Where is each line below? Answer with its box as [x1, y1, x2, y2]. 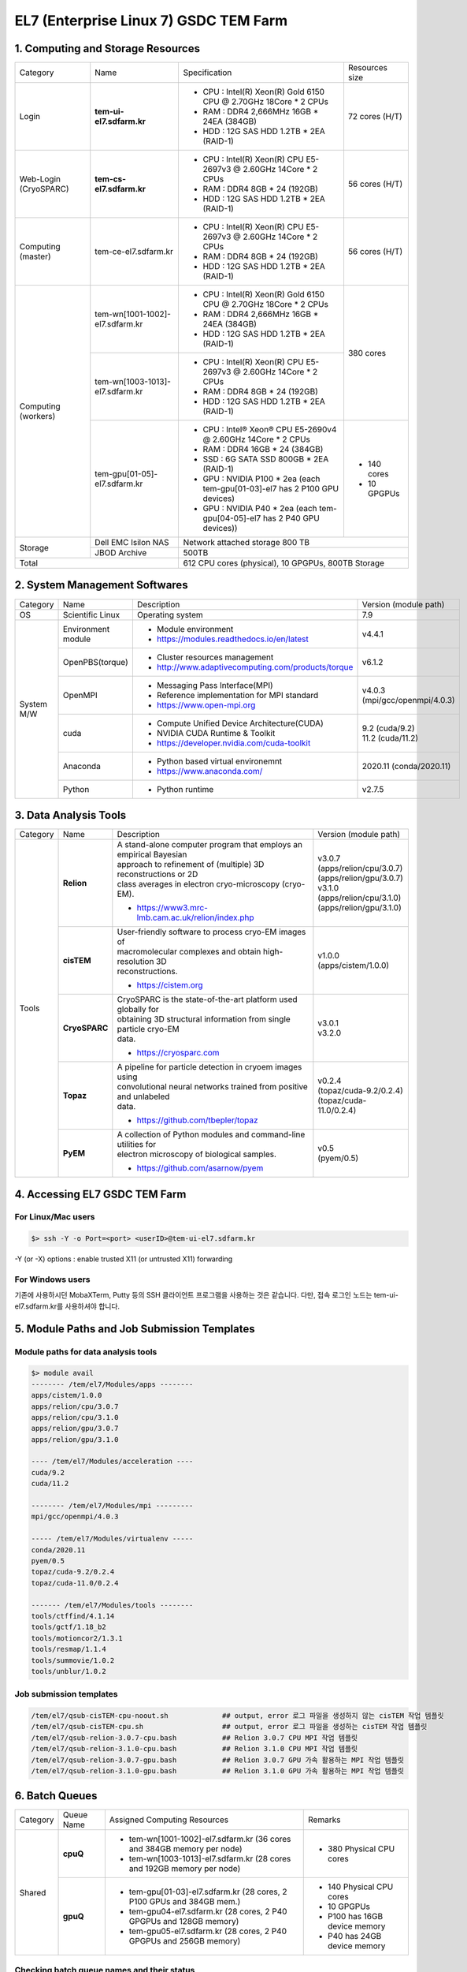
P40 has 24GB [328, 1931, 382, 1942]
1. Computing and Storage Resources [14, 42, 201, 55]
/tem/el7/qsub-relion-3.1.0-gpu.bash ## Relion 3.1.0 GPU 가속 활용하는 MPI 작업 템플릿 [31, 1766, 405, 1775]
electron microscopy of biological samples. [117, 1148, 277, 1160]
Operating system [136, 609, 204, 620]
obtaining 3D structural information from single [117, 1014, 291, 1025]
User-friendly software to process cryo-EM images [117, 927, 306, 938]
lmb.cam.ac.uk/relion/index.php [136, 912, 255, 923]
